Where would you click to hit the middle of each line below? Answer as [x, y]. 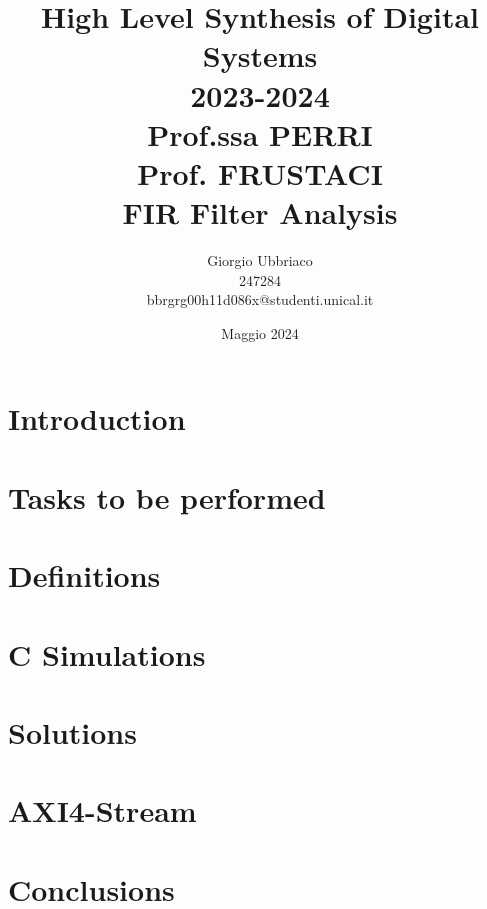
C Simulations [107, 653]
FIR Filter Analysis [260, 212]
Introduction [97, 418]
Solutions [72, 731]
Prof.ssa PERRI [260, 133]
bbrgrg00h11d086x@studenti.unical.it [260, 299]
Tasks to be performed [167, 496]
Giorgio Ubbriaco [260, 260]
